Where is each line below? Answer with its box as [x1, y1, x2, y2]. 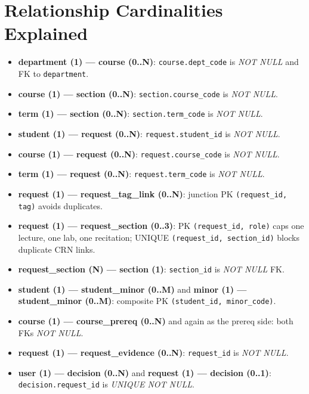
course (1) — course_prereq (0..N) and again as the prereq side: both [18, 315, 293, 327]
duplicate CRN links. [18, 243, 95, 255]
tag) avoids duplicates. [18, 199, 103, 212]
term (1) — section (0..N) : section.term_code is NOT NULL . [18, 107, 263, 120]
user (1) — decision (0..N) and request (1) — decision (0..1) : [18, 366, 271, 379]
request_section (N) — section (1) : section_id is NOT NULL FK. [18, 263, 285, 275]
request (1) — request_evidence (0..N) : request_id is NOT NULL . [18, 346, 289, 359]
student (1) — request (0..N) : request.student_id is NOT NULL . [18, 127, 280, 139]
